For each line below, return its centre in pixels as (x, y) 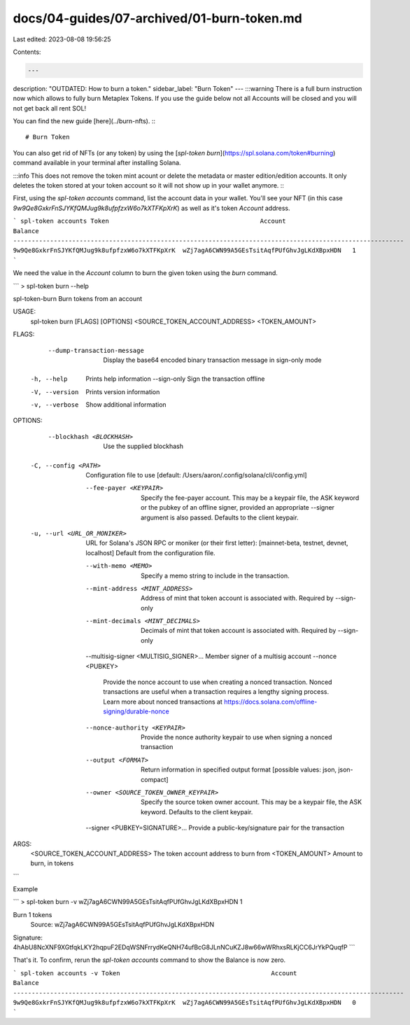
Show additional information (126, 405)
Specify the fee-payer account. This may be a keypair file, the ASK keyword (250, 498)
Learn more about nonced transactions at (163, 702)
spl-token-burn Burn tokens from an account (78, 298)
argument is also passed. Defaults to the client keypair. (220, 517)
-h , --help (49, 379)
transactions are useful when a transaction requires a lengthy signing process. (216, 692)
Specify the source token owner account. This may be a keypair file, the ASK (252, 802)
